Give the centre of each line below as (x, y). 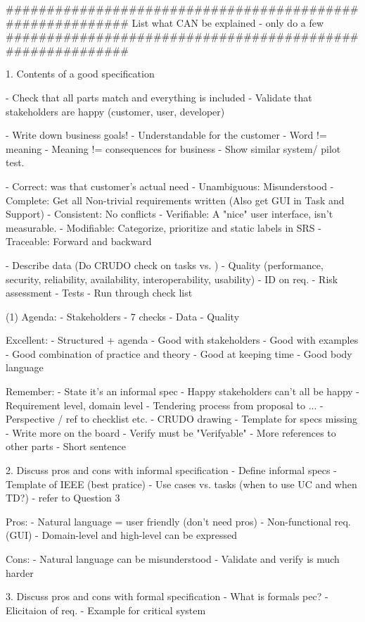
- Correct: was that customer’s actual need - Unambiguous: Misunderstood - (170, 186)
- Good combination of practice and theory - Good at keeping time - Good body (179, 353)
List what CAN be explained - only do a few (228, 22)
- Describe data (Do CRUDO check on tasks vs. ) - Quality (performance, (165, 265)
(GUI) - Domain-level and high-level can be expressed (122, 535)
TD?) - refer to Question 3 (63, 498)
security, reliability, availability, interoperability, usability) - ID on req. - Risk (172, 279)
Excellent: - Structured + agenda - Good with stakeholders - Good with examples (182, 340)
